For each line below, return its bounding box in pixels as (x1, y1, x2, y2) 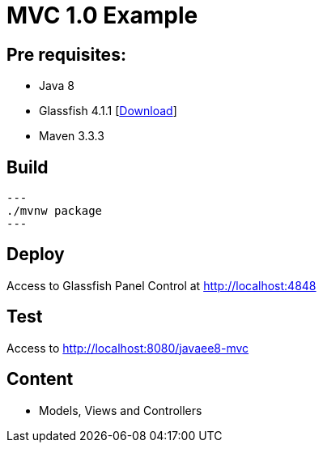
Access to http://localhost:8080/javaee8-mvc (6, 340, 249, 355)
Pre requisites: (6, 44, 126, 65)
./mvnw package (6, 204, 103, 218)
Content (6, 369, 74, 390)
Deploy (6, 244, 65, 265)
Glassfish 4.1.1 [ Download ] (39, 104, 177, 118)
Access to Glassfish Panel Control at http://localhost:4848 (6, 278, 317, 293)
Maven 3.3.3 (39, 129, 104, 143)
